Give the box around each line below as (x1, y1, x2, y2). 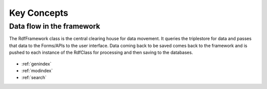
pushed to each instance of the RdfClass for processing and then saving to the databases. (9, 49, 193, 55)
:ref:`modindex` (21, 67, 53, 74)
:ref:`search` (21, 75, 47, 81)
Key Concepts (9, 7, 69, 18)
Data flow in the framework (9, 22, 100, 31)
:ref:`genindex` (21, 61, 52, 67)
